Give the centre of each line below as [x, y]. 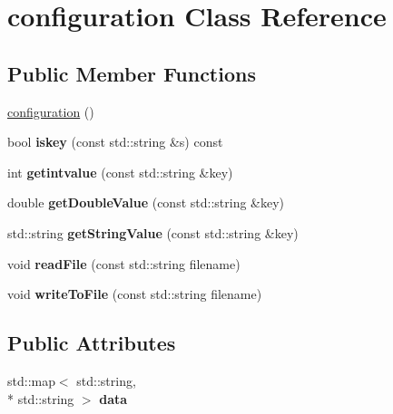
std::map [31, 380]
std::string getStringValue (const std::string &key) [153, 232]
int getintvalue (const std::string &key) [120, 172]
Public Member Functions [132, 73]
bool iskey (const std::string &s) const [115, 142]
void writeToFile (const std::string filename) [135, 294]
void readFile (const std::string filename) [124, 263]
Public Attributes [92, 343]
